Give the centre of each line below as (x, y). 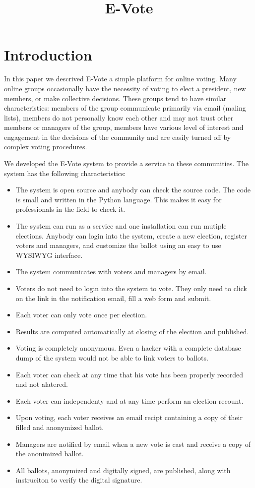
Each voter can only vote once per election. (81, 315)
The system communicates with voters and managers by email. (111, 272)
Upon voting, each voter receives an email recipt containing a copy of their (129, 417)
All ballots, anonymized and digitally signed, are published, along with (123, 470)
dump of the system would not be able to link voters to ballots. (112, 357)
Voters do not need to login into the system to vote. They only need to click (131, 288)
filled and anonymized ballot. (60, 427)
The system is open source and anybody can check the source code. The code (133, 190)
